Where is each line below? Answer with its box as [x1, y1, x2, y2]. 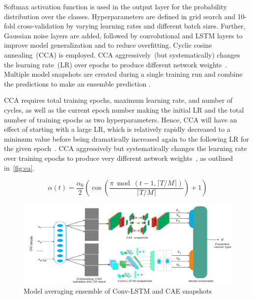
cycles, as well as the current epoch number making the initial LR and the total [4, 104, 244, 115]
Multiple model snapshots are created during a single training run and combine [4, 69, 243, 79]
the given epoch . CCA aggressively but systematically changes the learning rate [4, 143, 247, 153]
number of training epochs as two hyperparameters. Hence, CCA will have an [4, 114, 237, 124]
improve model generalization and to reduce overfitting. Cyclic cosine [4, 40, 212, 50]
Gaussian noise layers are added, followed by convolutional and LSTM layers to [4, 30, 243, 40]
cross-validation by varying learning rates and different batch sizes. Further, [17, 21, 246, 31]
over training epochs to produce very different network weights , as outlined [4, 152, 233, 163]
